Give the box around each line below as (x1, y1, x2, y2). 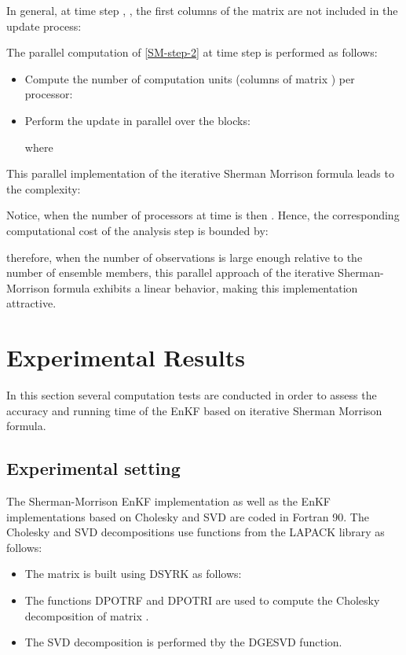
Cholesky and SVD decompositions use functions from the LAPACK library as (6, 524, 385, 540)
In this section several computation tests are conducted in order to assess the (6, 387, 377, 403)
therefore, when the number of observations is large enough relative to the (6, 248, 363, 265)
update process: (6, 17, 82, 34)
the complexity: (6, 180, 81, 197)
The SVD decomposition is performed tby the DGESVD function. (24, 634, 342, 650)
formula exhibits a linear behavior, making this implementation (53, 279, 358, 296)
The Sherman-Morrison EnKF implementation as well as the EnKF (6, 493, 331, 510)
